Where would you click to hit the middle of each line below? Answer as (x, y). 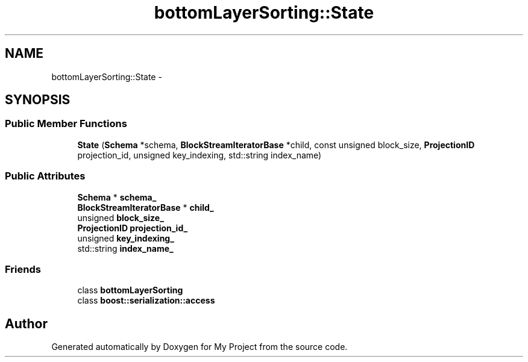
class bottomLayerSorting (130, 290)
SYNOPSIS (38, 100)
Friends (23, 269)
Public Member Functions (66, 124)
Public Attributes (45, 176)
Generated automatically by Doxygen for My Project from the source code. (200, 347)
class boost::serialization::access (146, 301)
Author (26, 323)
